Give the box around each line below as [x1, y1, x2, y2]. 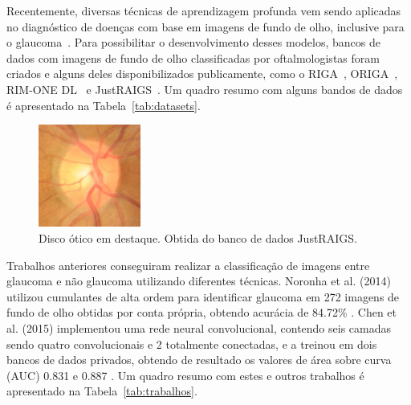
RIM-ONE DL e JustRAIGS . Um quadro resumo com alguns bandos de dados [6, 80, 403, 97]
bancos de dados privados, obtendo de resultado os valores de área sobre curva [6, 351, 392, 368]
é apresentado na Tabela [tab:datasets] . [6, 96, 201, 113]
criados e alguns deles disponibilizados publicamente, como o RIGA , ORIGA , [6, 65, 398, 82]
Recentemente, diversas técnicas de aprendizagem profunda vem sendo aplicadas [6, 2, 401, 18]
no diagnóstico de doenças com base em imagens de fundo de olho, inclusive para [6, 18, 405, 35]
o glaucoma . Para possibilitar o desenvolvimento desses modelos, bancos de [6, 34, 380, 51]
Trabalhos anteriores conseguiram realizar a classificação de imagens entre [6, 256, 370, 273]
